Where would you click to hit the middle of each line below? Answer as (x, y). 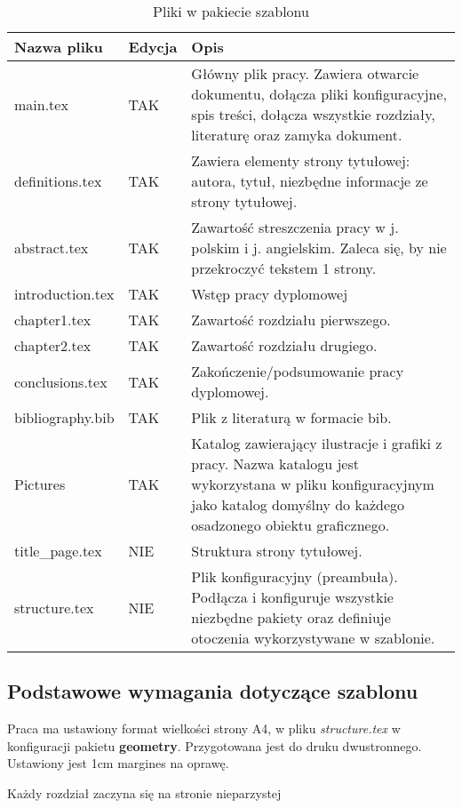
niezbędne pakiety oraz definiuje (291, 617)
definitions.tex (58, 181)
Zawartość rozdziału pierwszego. (291, 320)
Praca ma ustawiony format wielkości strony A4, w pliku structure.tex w (204, 728)
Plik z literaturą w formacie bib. (291, 417)
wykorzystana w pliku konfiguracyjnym (313, 484)
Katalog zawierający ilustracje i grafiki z (317, 443)
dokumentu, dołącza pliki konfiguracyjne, (319, 94)
